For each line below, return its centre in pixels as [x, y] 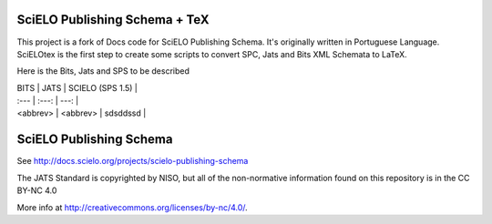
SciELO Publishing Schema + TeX [113, 20]
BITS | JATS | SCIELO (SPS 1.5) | [77, 87]
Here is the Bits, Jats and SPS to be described [103, 71]
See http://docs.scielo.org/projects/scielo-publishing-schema [133, 161]
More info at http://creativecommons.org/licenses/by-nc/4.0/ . [132, 207]
